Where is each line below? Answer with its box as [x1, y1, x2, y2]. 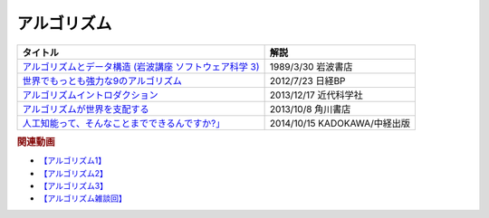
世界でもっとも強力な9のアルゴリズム [22, 74, 183, 87]
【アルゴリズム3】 [39, 180, 109, 191]
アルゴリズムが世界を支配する [22, 102, 149, 115]
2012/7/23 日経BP [269, 74, 346, 87]
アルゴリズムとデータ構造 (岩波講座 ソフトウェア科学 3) [22, 60, 260, 72]
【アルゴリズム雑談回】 [39, 193, 127, 204]
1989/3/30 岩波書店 [269, 60, 353, 72]
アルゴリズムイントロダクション [22, 89, 158, 101]
